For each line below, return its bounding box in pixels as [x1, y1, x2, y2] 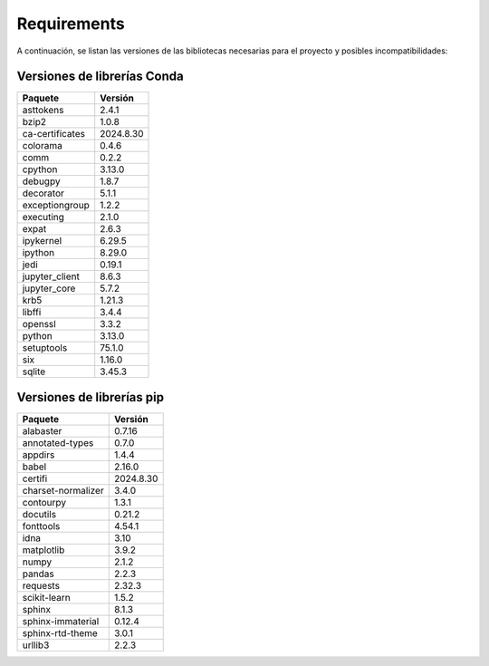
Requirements [16, 14, 126, 34]
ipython [22, 246, 55, 259]
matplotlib [22, 544, 65, 556]
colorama [22, 140, 62, 152]
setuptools [22, 342, 68, 354]
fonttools [22, 519, 61, 532]
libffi [22, 306, 42, 319]
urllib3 [22, 639, 50, 652]
